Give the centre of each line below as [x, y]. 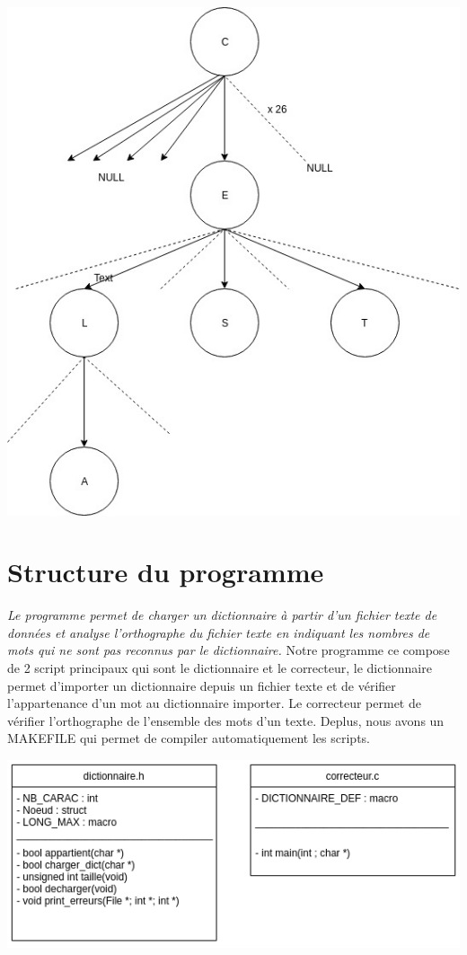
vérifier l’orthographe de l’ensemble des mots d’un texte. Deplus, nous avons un [226, 720]
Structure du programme [166, 572]
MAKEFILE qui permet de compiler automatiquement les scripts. [189, 738]
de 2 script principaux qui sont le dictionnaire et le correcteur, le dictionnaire [220, 668]
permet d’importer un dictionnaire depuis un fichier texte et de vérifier [202, 685]
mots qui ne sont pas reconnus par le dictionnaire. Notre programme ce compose [229, 650]
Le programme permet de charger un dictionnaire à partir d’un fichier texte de [222, 615]
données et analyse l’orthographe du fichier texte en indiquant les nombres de [219, 632]
